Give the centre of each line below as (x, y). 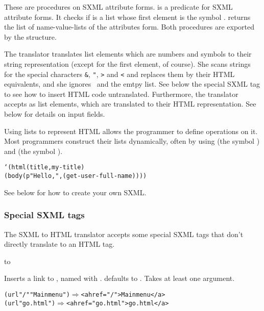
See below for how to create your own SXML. (75, 192)
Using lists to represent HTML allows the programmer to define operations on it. (131, 131)
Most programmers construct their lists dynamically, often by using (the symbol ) (132, 141)
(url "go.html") (30, 303)
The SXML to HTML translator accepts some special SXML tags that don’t (124, 234)
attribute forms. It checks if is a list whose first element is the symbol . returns (127, 17)
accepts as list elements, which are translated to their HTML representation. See (130, 104)
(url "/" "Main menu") (37, 294)
